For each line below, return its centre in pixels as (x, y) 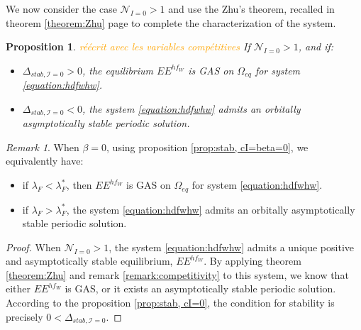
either (18, 288)
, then (79, 185)
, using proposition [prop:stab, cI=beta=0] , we (207, 147)
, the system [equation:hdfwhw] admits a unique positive (231, 247)
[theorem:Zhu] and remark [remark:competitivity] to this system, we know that (177, 274)
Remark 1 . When (43, 147)
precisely (24, 316)
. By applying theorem (252, 261)
